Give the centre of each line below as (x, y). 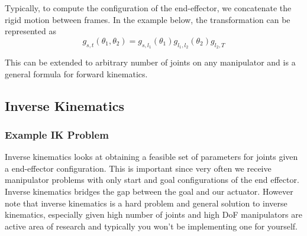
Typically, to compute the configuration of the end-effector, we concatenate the (148, 8)
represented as (30, 31)
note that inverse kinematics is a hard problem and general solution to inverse (146, 203)
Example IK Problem (57, 134)
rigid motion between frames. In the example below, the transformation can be (148, 19)
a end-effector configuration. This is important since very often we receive (138, 168)
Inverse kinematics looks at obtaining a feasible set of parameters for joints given (151, 157)
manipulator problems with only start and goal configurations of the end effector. (152, 180)
